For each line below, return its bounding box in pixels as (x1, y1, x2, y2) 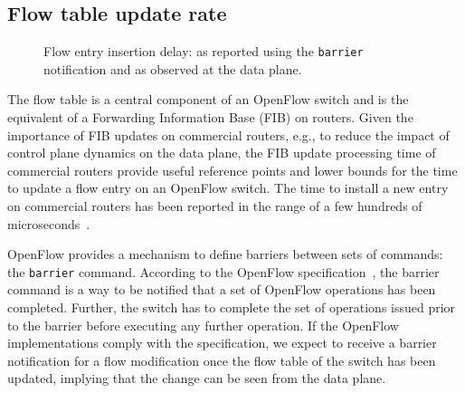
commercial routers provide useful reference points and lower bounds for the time (7, 160, 458, 179)
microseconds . (7, 214, 90, 233)
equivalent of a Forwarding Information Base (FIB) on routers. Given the (7, 108, 413, 127)
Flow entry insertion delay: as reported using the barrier (43, 42, 364, 61)
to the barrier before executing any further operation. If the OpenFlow (7, 315, 399, 334)
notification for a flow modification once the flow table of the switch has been (7, 350, 436, 369)
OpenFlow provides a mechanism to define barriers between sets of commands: (7, 244, 443, 264)
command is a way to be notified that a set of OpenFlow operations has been (7, 280, 436, 299)
